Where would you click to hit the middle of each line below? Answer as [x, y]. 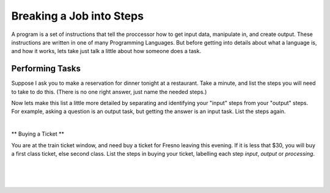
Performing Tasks [46, 69]
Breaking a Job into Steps [77, 16]
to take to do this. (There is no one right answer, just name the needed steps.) [109, 92]
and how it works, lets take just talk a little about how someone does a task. [106, 51]
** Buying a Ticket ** [38, 134]
